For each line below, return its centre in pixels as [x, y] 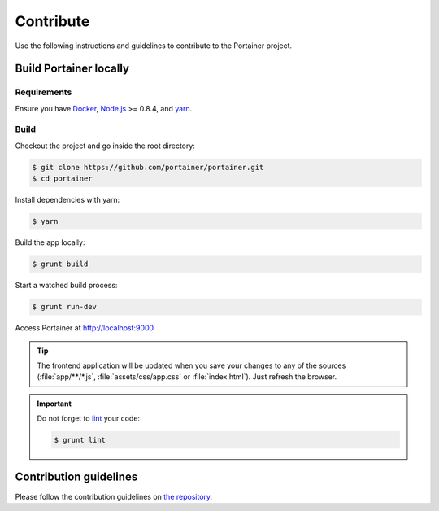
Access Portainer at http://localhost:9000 [85, 328]
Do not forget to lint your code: [89, 418]
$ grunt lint [80, 440]
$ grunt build [60, 264]
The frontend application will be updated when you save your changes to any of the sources [191, 365]
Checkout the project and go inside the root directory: [105, 146]
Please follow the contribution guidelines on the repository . [114, 496]
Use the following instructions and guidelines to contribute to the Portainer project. [154, 46]
